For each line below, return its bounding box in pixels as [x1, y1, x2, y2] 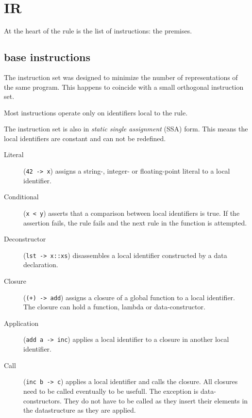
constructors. [23, 395, 62, 405]
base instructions [4, 49, 91, 64]
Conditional [4, 192, 39, 202]
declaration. [23, 259, 58, 270]
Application [4, 318, 39, 328]
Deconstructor [4, 234, 46, 244]
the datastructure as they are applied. [23, 405, 136, 415]
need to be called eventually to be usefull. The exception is [23, 386, 199, 396]
